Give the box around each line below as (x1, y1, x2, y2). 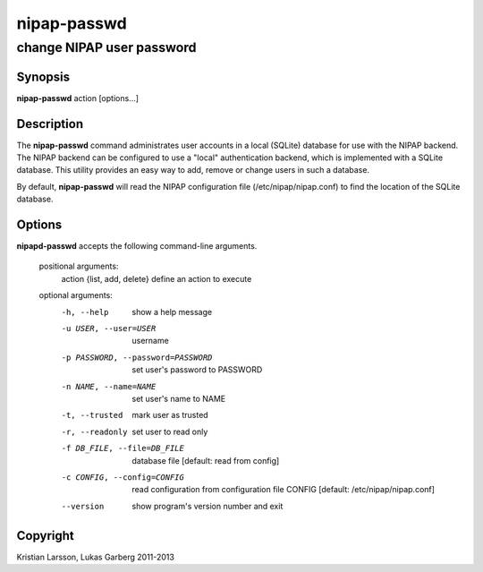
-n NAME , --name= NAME (61, 381, 157, 391)
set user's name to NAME (131, 394, 226, 404)
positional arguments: (38, 260, 119, 272)
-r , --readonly (61, 426, 129, 437)
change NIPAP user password (16, 39, 197, 55)
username (131, 336, 169, 346)
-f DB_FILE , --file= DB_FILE (61, 443, 185, 454)
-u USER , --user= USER (61, 323, 157, 334)
